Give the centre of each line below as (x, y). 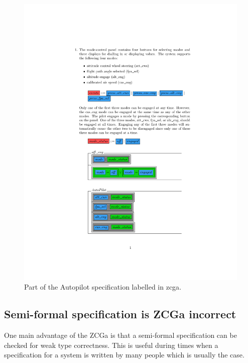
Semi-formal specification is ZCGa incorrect (120, 314)
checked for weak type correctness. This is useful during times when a (111, 345)
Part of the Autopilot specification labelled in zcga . (103, 287)
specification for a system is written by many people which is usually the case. (124, 355)
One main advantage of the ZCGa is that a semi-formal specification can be (120, 335)
